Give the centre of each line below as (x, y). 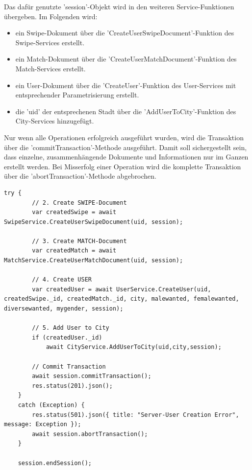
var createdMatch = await (74, 251)
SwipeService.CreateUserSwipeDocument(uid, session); (94, 222)
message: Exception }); (43, 424)
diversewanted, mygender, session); (64, 309)
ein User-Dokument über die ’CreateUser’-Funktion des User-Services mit (126, 85)
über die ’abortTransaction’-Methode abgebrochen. (80, 176)
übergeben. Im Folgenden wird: (51, 16)
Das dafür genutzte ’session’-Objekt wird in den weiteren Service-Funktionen (119, 6)
